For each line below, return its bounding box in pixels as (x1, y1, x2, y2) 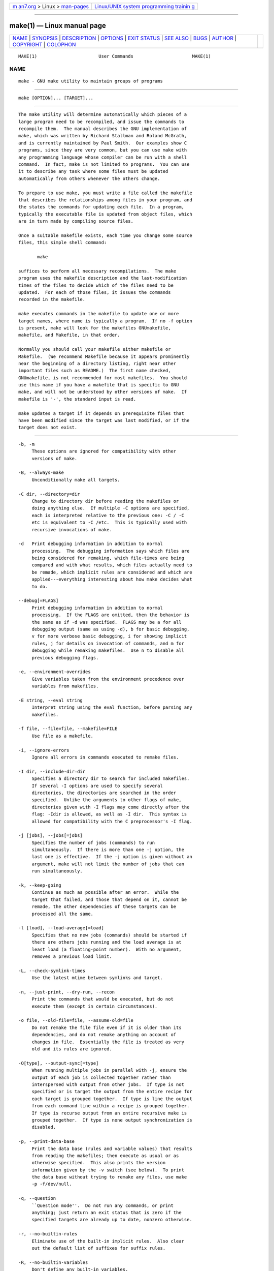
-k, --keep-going (18, 883, 61, 888)
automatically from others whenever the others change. (18, 175, 160, 181)
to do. (31, 584, 48, 589)
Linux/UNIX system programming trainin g (94, 3, 195, 10)
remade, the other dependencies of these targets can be (31, 904, 177, 910)
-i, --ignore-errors (18, 747, 70, 753)
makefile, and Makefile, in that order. (18, 332, 120, 338)
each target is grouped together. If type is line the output (31, 1096, 192, 1102)
